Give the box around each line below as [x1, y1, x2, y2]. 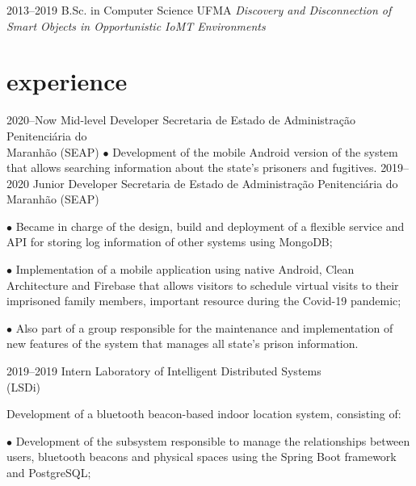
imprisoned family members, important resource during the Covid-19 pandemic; [6, 292, 401, 309]
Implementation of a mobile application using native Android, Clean [15, 261, 355, 278]
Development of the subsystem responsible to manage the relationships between [15, 432, 410, 449]
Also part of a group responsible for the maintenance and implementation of [15, 319, 393, 336]
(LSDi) [6, 378, 41, 395]
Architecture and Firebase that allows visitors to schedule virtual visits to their [6, 276, 399, 293]
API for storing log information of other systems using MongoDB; [6, 233, 333, 250]
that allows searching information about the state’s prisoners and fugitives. [6, 159, 377, 176]
